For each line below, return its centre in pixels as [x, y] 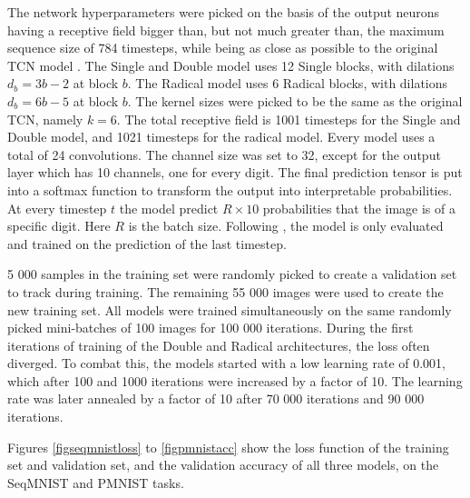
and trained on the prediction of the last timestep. [147, 243]
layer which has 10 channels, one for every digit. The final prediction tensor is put [235, 172]
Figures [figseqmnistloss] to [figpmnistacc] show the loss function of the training [228, 447]
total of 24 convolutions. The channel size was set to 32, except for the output [224, 154]
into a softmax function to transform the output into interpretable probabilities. [230, 189]
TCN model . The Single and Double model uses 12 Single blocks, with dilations [231, 65]
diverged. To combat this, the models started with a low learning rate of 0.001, [226, 363]
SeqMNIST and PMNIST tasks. [96, 482]
